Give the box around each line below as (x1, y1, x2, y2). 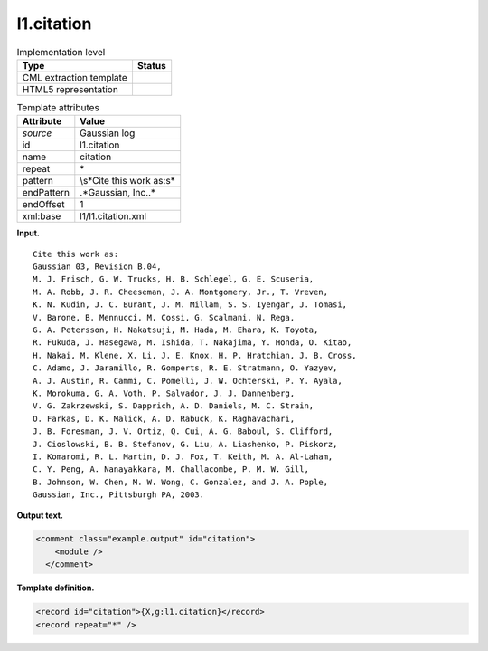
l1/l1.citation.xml (80, 210, 147, 223)
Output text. (16, 510, 63, 521)
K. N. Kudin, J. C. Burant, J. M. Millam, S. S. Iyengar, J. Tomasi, (33, 300, 348, 310)
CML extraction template (22, 71, 127, 83)
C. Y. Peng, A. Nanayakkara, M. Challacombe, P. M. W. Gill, (33, 464, 309, 474)
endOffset (22, 198, 65, 211)
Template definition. (16, 582, 95, 593)
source (22, 127, 52, 139)
